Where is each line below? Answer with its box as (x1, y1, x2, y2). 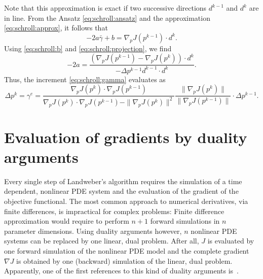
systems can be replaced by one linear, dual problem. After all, (4, 235, 199, 246)
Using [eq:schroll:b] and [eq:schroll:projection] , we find (4, 43, 172, 53)
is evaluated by (207, 235, 254, 246)
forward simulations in (150, 216, 220, 226)
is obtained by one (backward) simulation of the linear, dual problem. (16, 255, 233, 266)
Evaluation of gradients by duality (4, 126, 247, 147)
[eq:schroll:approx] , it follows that (4, 22, 108, 33)
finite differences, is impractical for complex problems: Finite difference (4, 205, 224, 216)
